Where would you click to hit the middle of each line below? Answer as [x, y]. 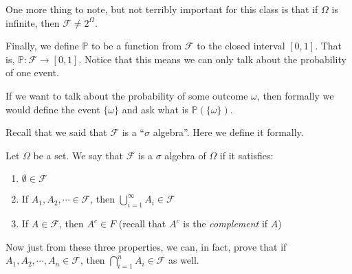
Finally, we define [42, 46]
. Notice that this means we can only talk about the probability [212, 59]
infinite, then [33, 22]
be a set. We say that [78, 155]
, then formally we [295, 95]
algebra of [185, 155]
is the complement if [225, 224]
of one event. [32, 72]
